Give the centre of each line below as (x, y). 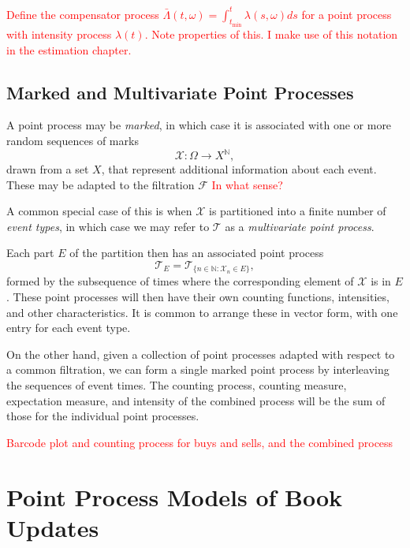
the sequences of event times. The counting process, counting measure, (177, 385)
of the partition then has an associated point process (197, 253)
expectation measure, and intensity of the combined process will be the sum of (196, 400)
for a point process (347, 14)
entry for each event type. (69, 328)
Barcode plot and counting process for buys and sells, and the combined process (200, 442)
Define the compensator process (83, 14)
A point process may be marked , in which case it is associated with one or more (199, 125)
